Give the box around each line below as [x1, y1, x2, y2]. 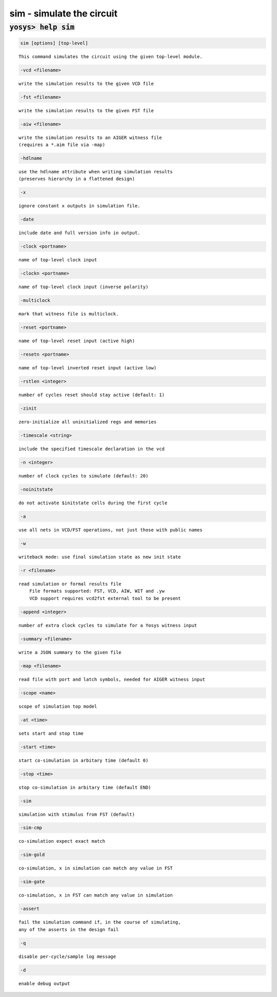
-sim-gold [20, 852, 45, 858]
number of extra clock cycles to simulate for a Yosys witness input [18, 622, 197, 628]
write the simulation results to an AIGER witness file [18, 134, 162, 140]
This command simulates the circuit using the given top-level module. [18, 54, 203, 59]
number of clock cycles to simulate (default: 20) [18, 473, 149, 479]
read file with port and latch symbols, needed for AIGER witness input [18, 676, 205, 682]
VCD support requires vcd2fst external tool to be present [29, 595, 181, 601]
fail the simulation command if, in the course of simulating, [18, 919, 181, 925]
